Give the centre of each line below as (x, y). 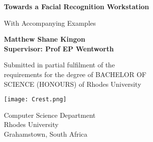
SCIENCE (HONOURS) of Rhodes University (73, 84)
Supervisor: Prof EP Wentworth (59, 48)
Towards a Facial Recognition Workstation (76, 6)
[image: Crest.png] (35, 100)
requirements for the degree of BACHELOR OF (75, 74)
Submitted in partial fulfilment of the (59, 65)
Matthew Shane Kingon (45, 39)
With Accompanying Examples (50, 23)
